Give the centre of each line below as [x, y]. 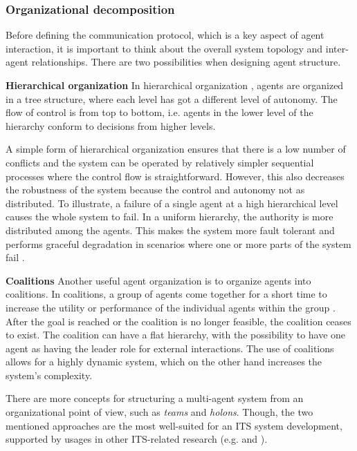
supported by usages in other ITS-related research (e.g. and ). [137, 439]
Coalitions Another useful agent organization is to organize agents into [158, 280]
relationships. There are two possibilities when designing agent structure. [186, 62]
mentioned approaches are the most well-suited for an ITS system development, [174, 425]
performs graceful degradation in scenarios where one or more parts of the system [178, 243]
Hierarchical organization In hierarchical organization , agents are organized [175, 85]
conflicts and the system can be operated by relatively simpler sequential [160, 162]
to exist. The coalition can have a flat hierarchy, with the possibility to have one [176, 335]
